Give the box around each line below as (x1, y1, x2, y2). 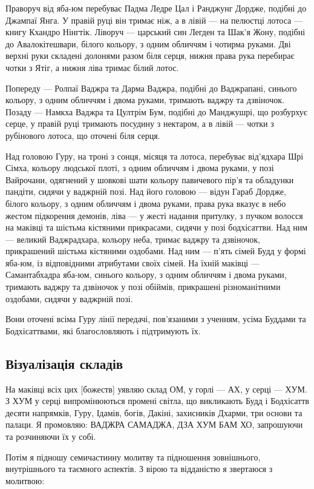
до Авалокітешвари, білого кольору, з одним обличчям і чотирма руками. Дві (5, 37, 291, 50)
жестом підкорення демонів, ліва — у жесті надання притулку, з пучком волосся (5, 209, 303, 221)
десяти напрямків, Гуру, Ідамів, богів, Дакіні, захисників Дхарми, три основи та (5, 406, 303, 419)
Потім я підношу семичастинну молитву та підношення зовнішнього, (5, 450, 261, 463)
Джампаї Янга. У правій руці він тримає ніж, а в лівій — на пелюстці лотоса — (5, 13, 303, 26)
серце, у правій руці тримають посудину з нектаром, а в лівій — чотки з (5, 117, 274, 130)
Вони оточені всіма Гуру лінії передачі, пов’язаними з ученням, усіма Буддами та (5, 312, 306, 325)
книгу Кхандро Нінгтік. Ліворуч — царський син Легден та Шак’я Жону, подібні (5, 25, 306, 38)
